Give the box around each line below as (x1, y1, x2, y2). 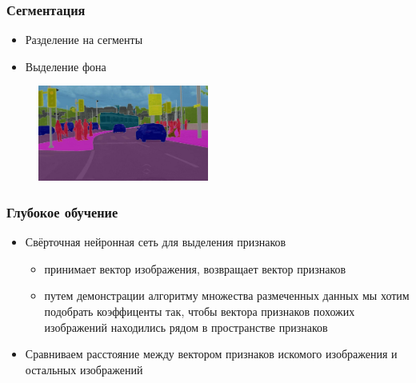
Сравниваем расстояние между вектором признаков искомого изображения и (25, 345, 398, 362)
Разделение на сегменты (25, 31, 143, 48)
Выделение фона (25, 58, 106, 74)
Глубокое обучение (6, 201, 118, 221)
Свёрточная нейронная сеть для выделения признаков (25, 233, 286, 250)
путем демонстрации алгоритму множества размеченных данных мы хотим (44, 287, 410, 304)
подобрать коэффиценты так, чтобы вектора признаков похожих (44, 303, 355, 320)
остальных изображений (25, 361, 143, 377)
